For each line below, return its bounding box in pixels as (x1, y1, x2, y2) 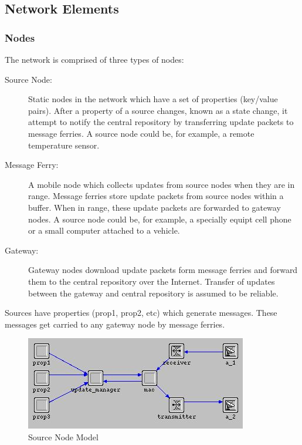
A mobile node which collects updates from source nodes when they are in (28, 178, 295, 190)
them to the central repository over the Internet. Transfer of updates (28, 275, 275, 287)
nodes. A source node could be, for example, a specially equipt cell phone (28, 213, 291, 225)
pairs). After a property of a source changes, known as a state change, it (28, 104, 288, 116)
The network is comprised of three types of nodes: (5, 53, 184, 65)
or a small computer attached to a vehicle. (28, 224, 180, 237)
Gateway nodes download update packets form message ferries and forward (28, 264, 298, 276)
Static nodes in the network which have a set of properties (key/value (28, 93, 278, 105)
